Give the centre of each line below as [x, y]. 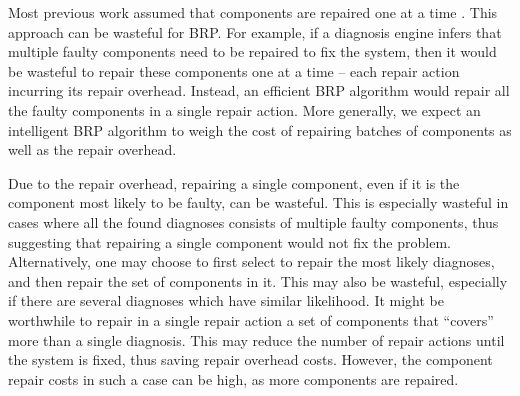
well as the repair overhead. [92, 149]
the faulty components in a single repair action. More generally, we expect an [244, 109]
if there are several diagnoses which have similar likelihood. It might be [226, 300]
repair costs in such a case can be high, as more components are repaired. [233, 378]
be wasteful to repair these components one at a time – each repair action [234, 70]
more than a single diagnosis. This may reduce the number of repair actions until [256, 339]
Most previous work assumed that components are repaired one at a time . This [253, 12]
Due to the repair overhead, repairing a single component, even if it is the [234, 182]
